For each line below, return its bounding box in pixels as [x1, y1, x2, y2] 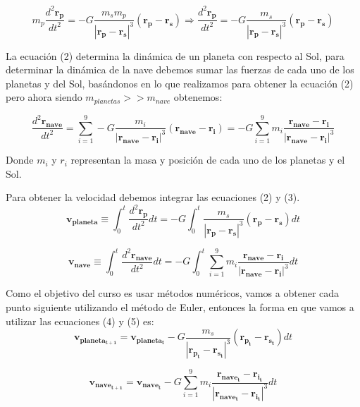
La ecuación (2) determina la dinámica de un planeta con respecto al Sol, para [6, 48, 345, 63]
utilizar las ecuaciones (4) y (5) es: [6, 313, 154, 328]
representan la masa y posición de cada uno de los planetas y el [70, 152, 345, 167]
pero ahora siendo [6, 90, 82, 104]
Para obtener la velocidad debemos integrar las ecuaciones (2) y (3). [6, 190, 300, 205]
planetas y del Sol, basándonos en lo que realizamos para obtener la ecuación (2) [6, 75, 354, 90]
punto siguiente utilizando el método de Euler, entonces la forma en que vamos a [6, 300, 354, 315]
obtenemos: [173, 90, 223, 104]
